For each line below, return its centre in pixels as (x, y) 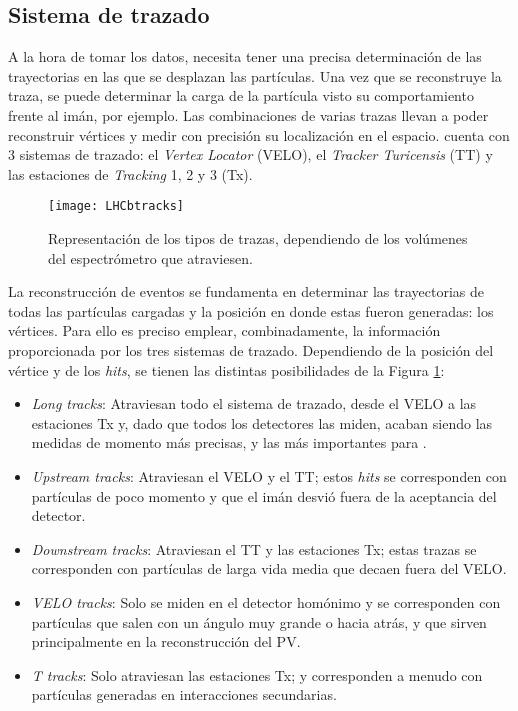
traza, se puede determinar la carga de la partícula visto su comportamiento (241, 95)
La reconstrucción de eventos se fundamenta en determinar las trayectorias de (246, 291)
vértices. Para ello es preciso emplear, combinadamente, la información (224, 330)
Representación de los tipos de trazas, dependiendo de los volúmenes (258, 238)
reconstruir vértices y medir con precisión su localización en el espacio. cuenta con (259, 134)
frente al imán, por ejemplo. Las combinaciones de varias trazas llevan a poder (248, 114)
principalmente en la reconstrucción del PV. (166, 641)
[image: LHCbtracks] (116, 206)
